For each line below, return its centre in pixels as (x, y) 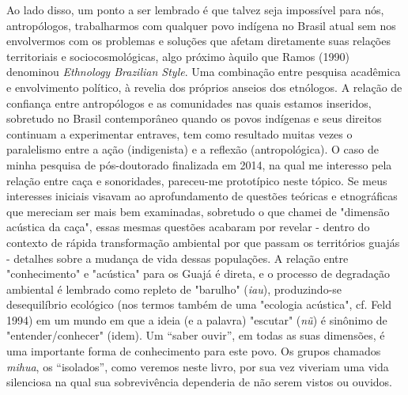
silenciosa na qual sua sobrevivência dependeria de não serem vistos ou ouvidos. (199, 382)
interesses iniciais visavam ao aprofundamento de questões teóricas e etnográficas (202, 196)
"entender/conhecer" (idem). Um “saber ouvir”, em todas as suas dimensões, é (196, 335)
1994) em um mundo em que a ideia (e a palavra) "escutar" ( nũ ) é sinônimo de (197, 319)
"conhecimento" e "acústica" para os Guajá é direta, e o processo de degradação (198, 273)
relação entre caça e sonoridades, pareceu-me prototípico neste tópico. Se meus (197, 180)
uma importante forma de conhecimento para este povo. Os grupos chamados (194, 351)
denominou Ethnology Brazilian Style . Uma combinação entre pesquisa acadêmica (204, 72)
